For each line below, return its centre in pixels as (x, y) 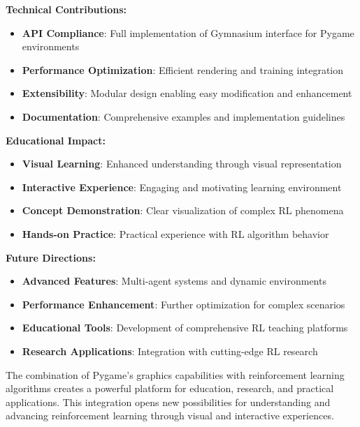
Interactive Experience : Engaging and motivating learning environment (182, 187)
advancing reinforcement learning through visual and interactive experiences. (170, 415)
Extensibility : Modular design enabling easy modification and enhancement (187, 93)
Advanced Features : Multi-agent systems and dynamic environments (174, 281)
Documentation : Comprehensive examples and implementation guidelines (183, 116)
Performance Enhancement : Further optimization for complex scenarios (183, 304)
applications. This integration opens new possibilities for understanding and (168, 402)
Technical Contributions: (66, 9)
